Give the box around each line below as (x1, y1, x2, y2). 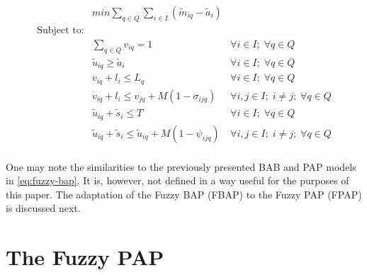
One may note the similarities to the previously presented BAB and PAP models (6, 159, 356, 174)
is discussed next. (6, 201, 81, 215)
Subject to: (37, 25, 84, 35)
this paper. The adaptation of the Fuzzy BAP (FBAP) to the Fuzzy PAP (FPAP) (6, 186, 362, 201)
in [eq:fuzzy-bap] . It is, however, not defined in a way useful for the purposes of (6, 173, 349, 188)
